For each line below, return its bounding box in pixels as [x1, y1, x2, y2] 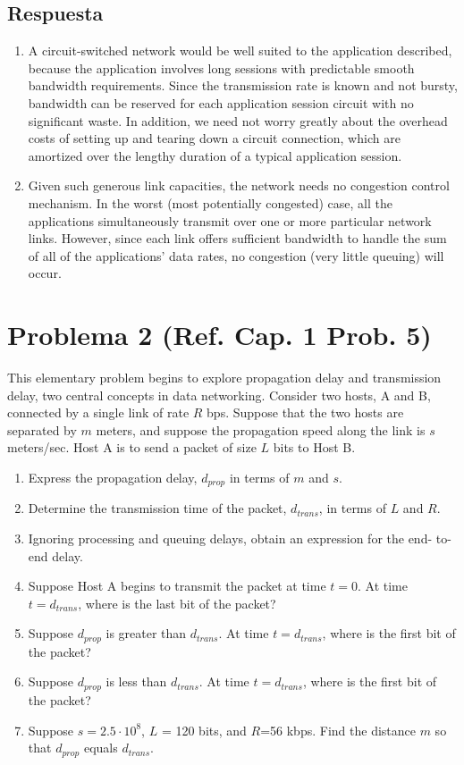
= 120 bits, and [161, 720, 247, 739]
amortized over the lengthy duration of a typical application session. [28, 146, 402, 164]
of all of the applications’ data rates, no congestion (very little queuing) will [28, 246, 444, 265]
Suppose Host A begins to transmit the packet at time [28, 576, 326, 595]
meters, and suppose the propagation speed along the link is [96, 420, 426, 439]
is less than [105, 672, 167, 691]
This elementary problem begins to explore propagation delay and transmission [7, 368, 442, 387]
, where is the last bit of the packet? [78, 593, 276, 612]
